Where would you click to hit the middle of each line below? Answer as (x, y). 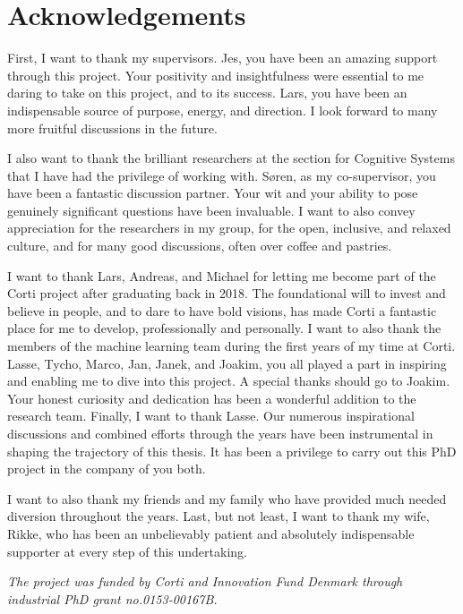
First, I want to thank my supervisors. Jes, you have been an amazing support (223, 58)
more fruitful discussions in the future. (112, 128)
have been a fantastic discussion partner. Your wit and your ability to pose (213, 193)
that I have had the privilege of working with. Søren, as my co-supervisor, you (222, 175)
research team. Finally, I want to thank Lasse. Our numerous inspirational (211, 416)
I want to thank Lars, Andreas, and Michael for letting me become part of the (222, 275)
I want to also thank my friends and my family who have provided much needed (227, 498)
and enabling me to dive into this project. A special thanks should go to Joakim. (229, 381)
